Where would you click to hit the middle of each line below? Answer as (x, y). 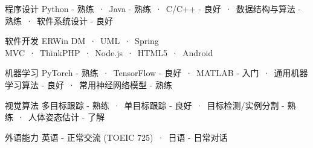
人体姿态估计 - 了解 (66, 117)
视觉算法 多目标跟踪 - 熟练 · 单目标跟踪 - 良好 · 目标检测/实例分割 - (145, 105)
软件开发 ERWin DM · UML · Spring (82, 41)
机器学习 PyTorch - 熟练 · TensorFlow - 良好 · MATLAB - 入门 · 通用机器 (156, 73)
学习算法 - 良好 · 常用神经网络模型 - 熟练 (89, 84)
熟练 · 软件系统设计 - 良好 (59, 20)
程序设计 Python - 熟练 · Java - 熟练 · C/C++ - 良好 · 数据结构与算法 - (153, 8)
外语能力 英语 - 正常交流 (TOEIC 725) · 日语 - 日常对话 (116, 137)
